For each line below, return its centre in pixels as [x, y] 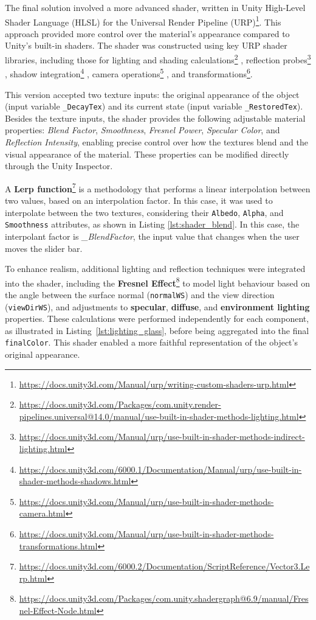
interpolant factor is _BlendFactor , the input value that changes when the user [152, 236]
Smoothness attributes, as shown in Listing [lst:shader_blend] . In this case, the [152, 224]
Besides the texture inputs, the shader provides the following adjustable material [155, 118]
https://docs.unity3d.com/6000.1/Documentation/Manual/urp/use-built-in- [160, 469]
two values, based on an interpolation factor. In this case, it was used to [139, 200]
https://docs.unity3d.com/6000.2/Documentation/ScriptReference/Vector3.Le [164, 566]
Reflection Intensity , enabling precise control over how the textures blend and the [156, 141]
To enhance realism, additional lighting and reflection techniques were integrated [155, 269]
